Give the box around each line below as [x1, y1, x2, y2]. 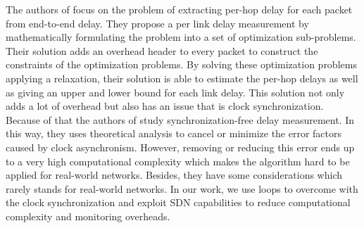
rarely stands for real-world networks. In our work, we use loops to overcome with [6, 181, 358, 196]
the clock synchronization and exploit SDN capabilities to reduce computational [6, 195, 351, 210]
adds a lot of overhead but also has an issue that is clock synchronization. [6, 99, 324, 113]
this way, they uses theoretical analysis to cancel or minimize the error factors [6, 126, 342, 141]
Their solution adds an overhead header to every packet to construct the [6, 43, 318, 58]
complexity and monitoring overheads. [6, 208, 170, 223]
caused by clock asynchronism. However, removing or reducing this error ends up [6, 139, 355, 154]
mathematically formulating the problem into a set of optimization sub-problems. [6, 30, 356, 44]
